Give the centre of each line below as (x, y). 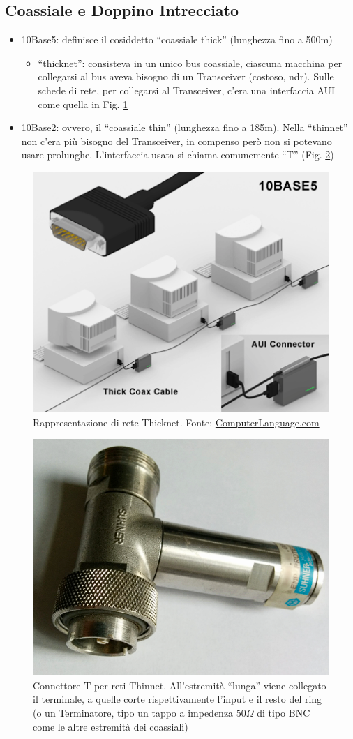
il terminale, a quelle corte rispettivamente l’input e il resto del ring (178, 699)
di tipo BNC (284, 713)
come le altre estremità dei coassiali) (111, 726)
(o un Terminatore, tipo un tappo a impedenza (133, 713)
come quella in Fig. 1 (83, 104)
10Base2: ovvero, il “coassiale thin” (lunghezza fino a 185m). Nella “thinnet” (185, 127)
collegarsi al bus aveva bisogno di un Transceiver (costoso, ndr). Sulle (186, 76)
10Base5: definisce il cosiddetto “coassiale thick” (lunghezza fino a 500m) (177, 39)
